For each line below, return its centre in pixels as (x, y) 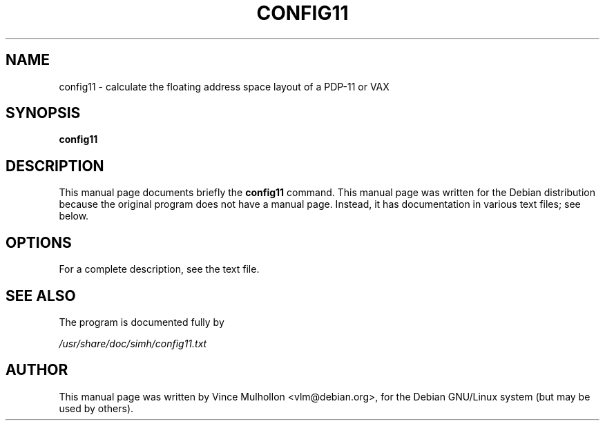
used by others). (96, 408)
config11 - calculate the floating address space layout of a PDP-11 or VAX (224, 86)
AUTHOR (37, 370)
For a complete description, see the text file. (159, 269)
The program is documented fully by (142, 322)
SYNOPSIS (43, 113)
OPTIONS (39, 242)
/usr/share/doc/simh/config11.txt (133, 343)
